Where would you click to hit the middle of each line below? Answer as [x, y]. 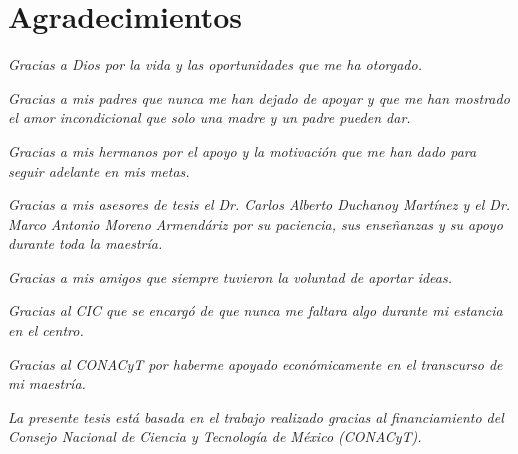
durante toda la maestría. [85, 243]
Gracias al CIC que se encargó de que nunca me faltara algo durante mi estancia [255, 310]
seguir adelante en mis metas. [99, 170]
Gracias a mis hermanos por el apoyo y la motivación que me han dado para [242, 150]
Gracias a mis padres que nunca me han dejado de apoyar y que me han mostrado [259, 97]
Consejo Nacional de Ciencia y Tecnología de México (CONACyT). [215, 436]
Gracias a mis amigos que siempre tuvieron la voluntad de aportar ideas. [230, 276]
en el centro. [46, 330]
